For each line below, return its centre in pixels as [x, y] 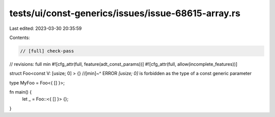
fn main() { [21, 92]
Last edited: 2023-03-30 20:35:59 [46, 28]
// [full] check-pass [47, 51]
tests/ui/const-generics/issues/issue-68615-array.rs [125, 13]
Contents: [20, 37]
